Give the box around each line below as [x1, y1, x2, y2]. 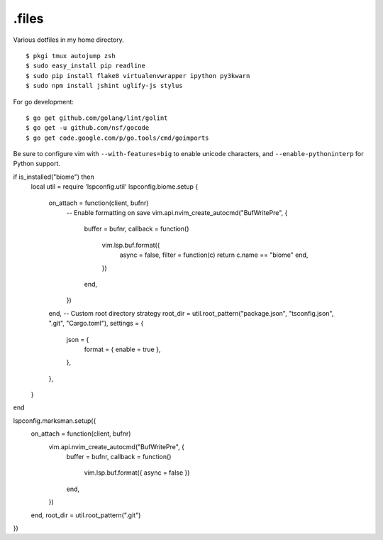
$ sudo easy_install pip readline [26, 62, 145, 70]
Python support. [13, 160, 60, 168]
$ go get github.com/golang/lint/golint [26, 114, 168, 122]
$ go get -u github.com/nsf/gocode [26, 124, 150, 132]
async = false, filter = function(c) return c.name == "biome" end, [119, 250, 309, 259]
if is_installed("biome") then [13, 172, 95, 181]
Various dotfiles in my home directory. [13, 35, 124, 44]
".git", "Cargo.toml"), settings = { [48, 319, 144, 328]
